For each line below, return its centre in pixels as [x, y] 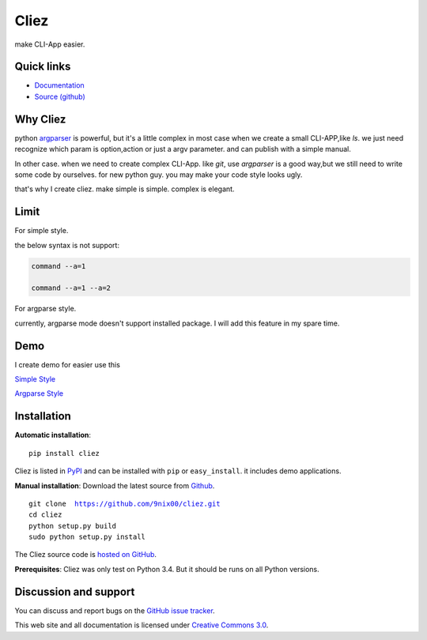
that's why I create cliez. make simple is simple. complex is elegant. [125, 189]
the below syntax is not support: [67, 245]
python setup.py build [73, 526]
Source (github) [60, 96]
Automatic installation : [53, 435]
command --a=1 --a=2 [71, 288]
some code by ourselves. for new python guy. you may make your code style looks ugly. [159, 175]
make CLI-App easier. [50, 44]
